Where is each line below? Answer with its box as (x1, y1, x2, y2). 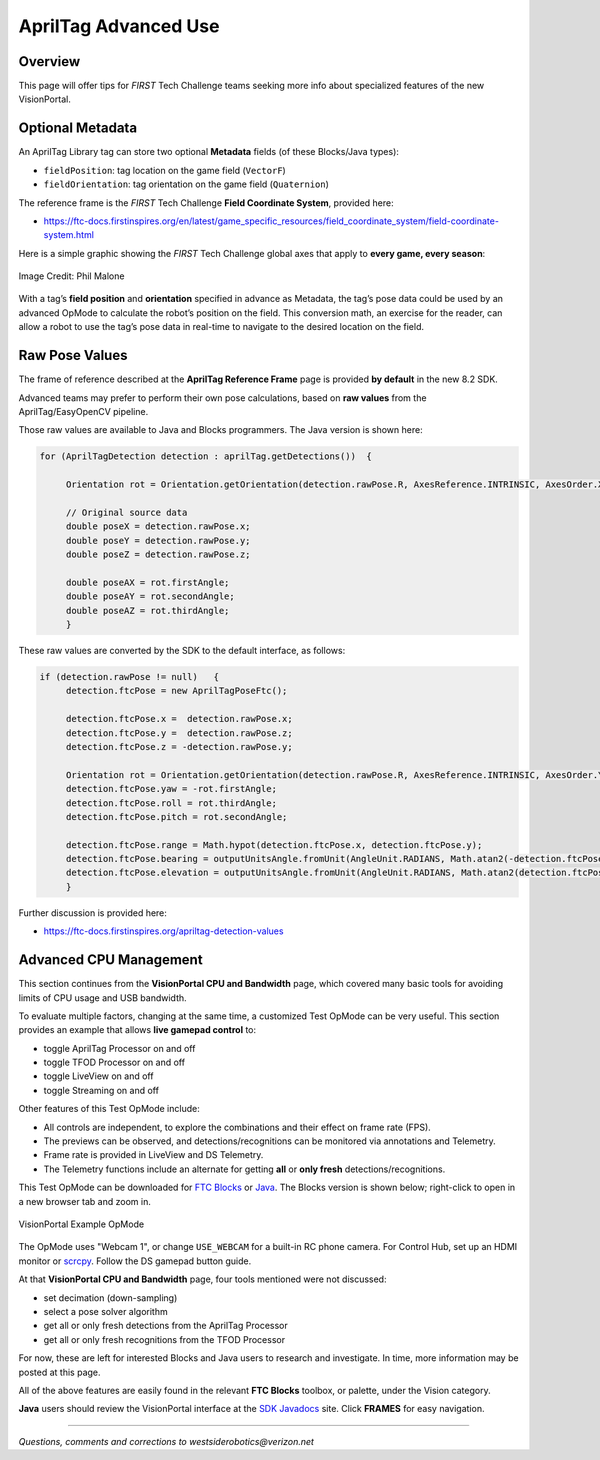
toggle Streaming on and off (43, 1084, 160, 1096)
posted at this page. (18, 1366, 101, 1378)
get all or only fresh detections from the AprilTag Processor (43, 1320, 289, 1332)
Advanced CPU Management (18, 951, 204, 969)
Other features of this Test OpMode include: (18, 1103, 200, 1115)
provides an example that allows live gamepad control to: (18, 1024, 257, 1036)
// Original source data (65, 506, 188, 518)
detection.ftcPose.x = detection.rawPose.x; (65, 713, 294, 725)
